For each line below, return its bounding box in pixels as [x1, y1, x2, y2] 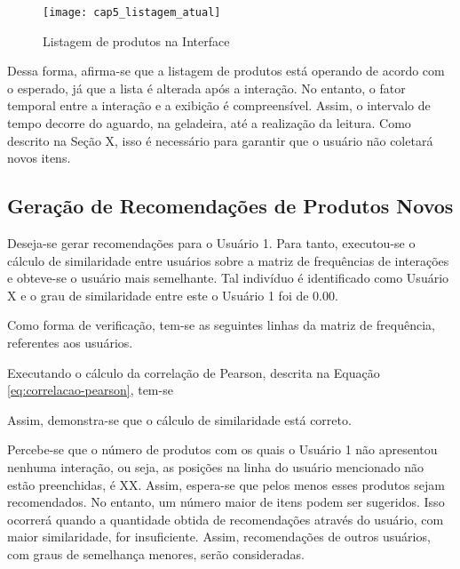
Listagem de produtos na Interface [43, 31, 230, 50]
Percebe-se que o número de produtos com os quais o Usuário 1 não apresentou [7, 440, 438, 459]
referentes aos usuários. [7, 333, 133, 351]
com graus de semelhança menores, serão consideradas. [7, 544, 305, 563]
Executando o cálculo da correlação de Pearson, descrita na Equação [7, 363, 380, 381]
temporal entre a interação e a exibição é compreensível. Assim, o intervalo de [7, 96, 431, 115]
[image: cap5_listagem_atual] [43, 6, 221, 19]
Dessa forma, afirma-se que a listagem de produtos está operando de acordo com [7, 61, 445, 80]
